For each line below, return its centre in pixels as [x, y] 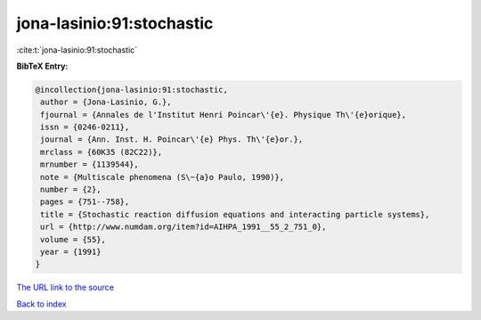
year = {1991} [71, 252]
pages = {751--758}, [85, 202]
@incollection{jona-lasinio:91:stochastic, [132, 90]
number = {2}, [71, 190]
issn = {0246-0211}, [85, 127]
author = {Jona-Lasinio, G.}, [106, 102]
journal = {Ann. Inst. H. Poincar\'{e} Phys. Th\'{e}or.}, [172, 139]
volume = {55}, [73, 239]
